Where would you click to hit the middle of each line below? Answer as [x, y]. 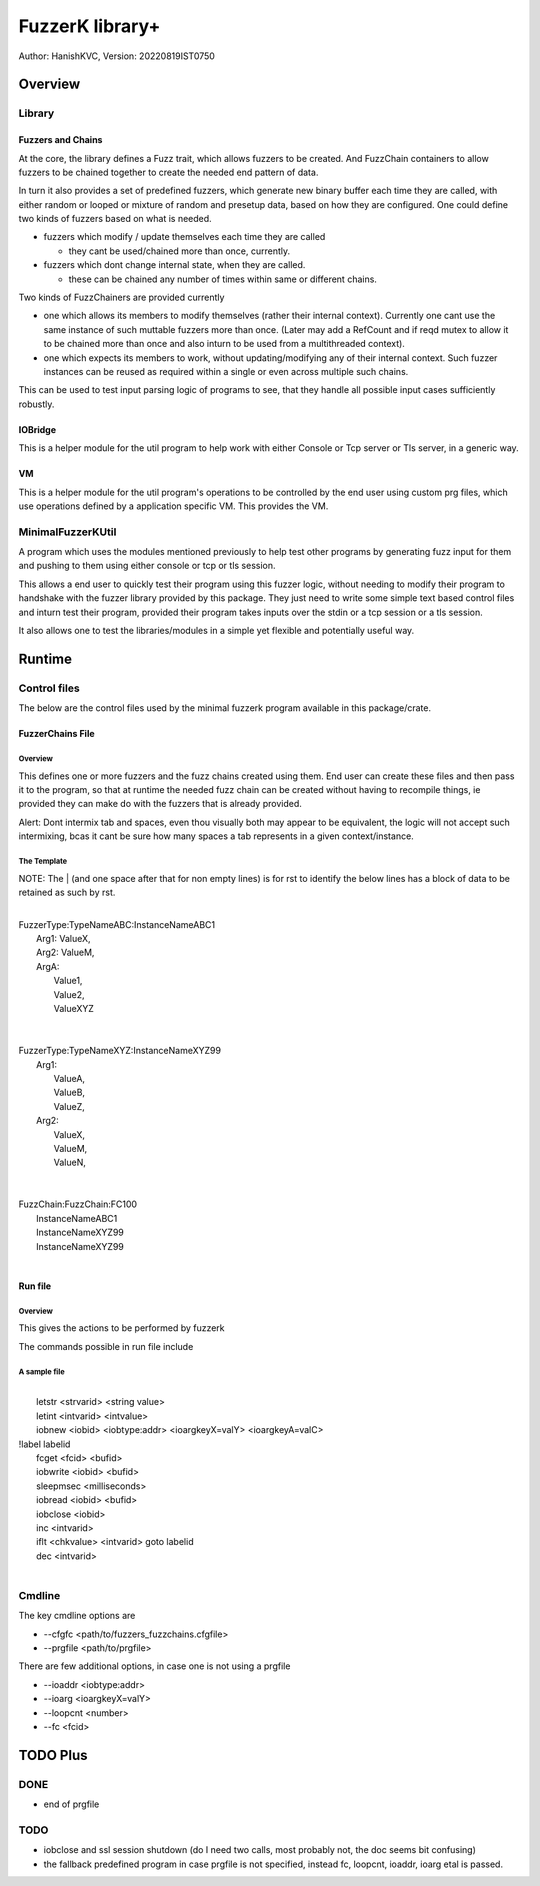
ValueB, [69, 1092]
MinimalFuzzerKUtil [67, 532]
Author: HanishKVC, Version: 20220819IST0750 [116, 56]
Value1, [68, 981]
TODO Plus [53, 1755]
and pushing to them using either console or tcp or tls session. [147, 566]
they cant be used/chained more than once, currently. [179, 251]
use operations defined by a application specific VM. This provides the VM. [173, 506]
